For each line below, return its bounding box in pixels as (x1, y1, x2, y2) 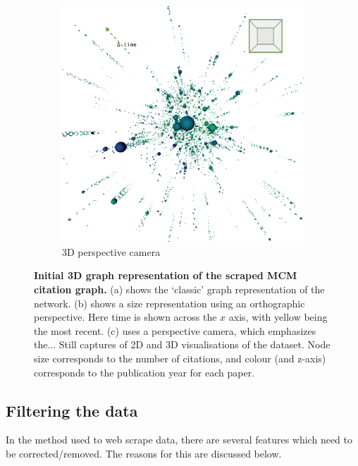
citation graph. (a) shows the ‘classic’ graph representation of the (34, 282, 325, 297)
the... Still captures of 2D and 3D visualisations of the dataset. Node (34, 337, 331, 352)
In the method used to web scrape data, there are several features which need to (6, 432, 353, 447)
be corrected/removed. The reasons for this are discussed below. (6, 446, 282, 460)
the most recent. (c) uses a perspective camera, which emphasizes (34, 323, 316, 338)
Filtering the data (6, 399, 138, 421)
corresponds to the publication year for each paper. (34, 364, 255, 379)
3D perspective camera (62, 244, 161, 259)
